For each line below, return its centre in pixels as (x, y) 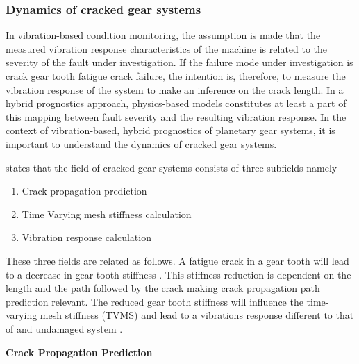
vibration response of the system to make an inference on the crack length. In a (175, 89)
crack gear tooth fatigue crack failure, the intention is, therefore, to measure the (176, 76)
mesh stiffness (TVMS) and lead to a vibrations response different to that (197, 315)
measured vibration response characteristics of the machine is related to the (167, 48)
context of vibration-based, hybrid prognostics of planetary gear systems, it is (170, 130)
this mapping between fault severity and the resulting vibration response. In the (176, 116)
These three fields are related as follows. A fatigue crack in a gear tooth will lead (177, 260)
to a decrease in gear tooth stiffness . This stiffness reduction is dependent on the (178, 274)
